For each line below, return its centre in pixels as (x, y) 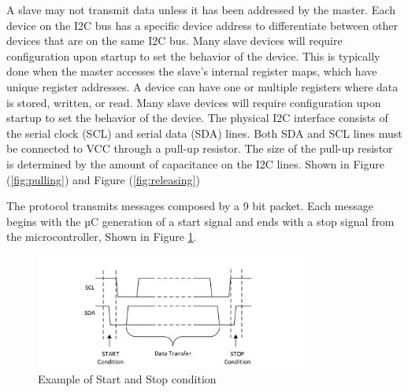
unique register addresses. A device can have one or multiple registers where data (202, 86)
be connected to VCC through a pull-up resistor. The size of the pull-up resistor (200, 148)
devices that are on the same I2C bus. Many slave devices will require (174, 41)
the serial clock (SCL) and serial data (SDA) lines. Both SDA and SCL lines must (204, 133)
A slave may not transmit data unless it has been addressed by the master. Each (201, 9)
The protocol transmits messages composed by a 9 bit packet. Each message (190, 206)
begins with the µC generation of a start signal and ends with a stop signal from (200, 221)
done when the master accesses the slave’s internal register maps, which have (192, 71)
